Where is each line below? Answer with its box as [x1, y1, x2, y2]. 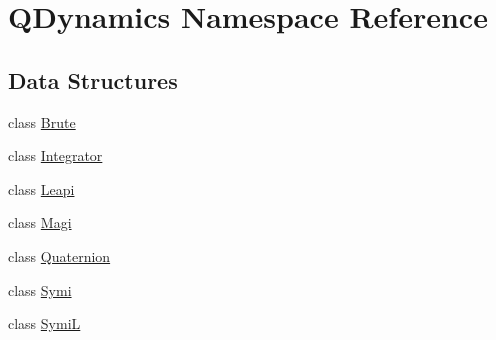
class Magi [8, 212, 72, 233]
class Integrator [8, 145, 103, 166]
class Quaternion [8, 245, 111, 266]
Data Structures [8, 64, 178, 95]
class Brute [8, 111, 76, 132]
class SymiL [8, 313, 81, 334]
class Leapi [8, 178, 75, 199]
